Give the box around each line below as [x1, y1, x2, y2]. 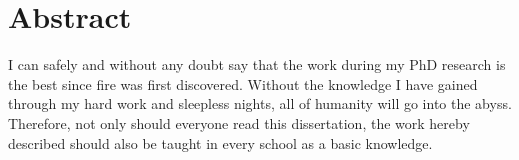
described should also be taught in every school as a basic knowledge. [8, 132, 433, 153]
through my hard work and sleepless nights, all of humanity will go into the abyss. [8, 93, 512, 114]
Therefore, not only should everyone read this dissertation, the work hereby [8, 112, 470, 133]
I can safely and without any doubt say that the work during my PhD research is [8, 54, 506, 75]
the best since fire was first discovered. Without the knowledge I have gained [8, 73, 478, 94]
